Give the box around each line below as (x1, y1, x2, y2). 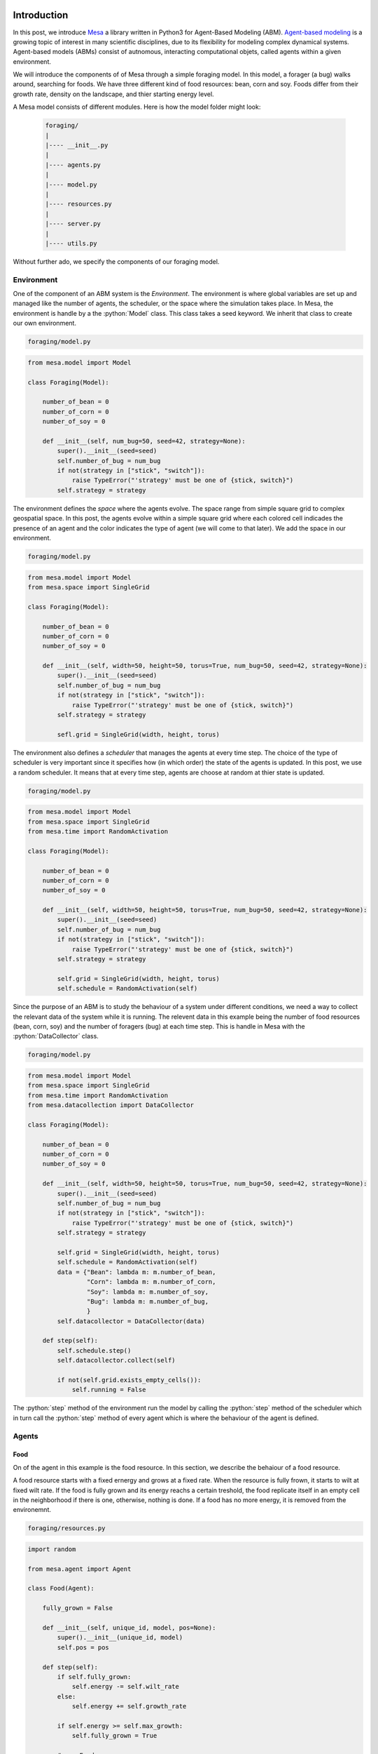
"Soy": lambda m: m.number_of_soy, (86, 1287, 209, 1296)
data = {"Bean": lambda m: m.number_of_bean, (57, 1268, 216, 1276)
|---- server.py (45, 220, 101, 228)
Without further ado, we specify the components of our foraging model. (13, 257, 220, 266)
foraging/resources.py (27, 1525, 106, 1532)
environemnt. (13, 1506, 52, 1514)
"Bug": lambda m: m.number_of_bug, (86, 1297, 209, 1305)
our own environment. (13, 319, 77, 328)
